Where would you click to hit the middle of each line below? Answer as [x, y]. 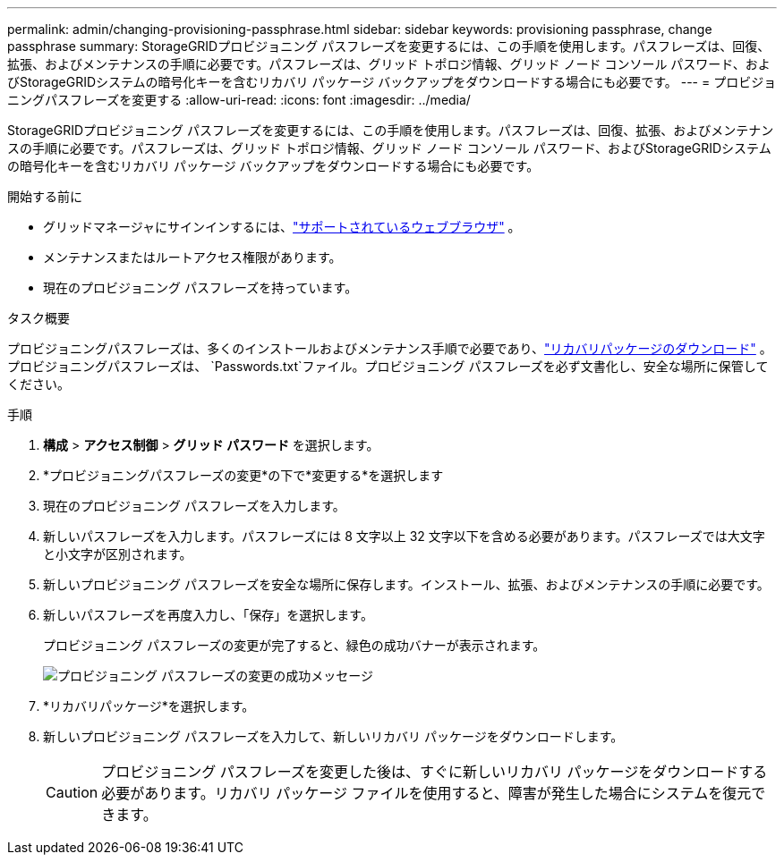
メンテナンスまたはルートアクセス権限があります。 [192, 257]
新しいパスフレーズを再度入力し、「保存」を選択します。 [208, 615]
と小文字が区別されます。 [118, 554]
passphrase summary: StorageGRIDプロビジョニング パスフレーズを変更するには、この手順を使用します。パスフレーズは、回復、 [389, 46]
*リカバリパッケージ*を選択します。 [149, 706]
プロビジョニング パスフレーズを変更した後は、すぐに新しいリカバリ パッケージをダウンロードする [435, 772]
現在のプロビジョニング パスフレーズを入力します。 [194, 506]
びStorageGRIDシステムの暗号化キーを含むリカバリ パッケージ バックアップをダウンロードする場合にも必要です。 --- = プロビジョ [392, 82]
